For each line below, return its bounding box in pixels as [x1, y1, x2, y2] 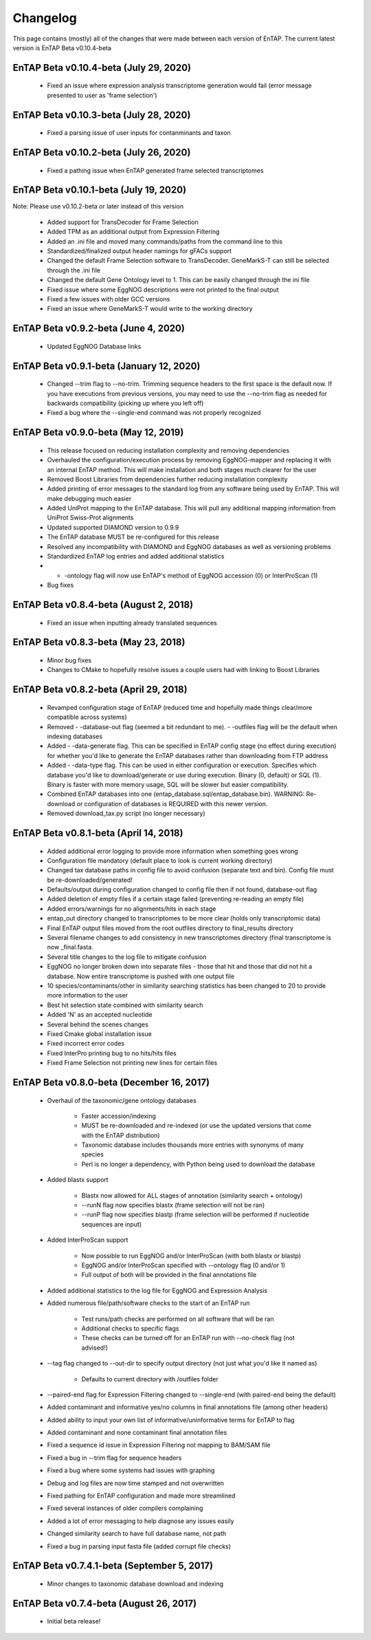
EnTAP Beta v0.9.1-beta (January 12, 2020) [12, 360, 201, 371]
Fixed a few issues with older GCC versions [47, 294, 170, 303]
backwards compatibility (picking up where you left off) [47, 399, 204, 407]
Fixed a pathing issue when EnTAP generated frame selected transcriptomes [47, 166, 264, 175]
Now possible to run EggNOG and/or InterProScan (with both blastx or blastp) [81, 1251, 302, 1260]
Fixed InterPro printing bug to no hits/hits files [47, 1049, 177, 1057]
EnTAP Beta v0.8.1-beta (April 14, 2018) [12, 827, 183, 839]
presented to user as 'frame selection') [47, 91, 157, 99]
